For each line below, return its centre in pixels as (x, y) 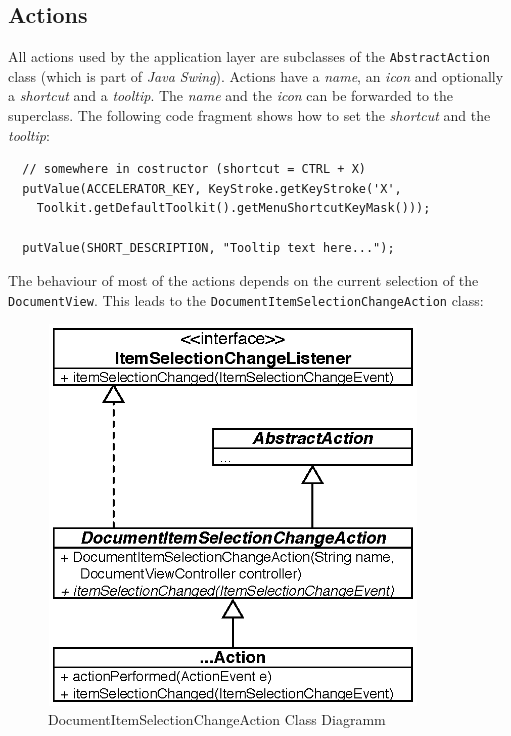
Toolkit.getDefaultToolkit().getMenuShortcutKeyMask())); (233, 208)
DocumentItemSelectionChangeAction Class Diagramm (217, 719)
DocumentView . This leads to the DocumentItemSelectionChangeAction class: (246, 299)
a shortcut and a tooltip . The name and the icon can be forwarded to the (231, 95)
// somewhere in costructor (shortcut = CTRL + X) (194, 169)
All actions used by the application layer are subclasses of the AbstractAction (249, 56)
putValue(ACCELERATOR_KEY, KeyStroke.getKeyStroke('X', (212, 188)
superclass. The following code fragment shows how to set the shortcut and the (249, 115)
